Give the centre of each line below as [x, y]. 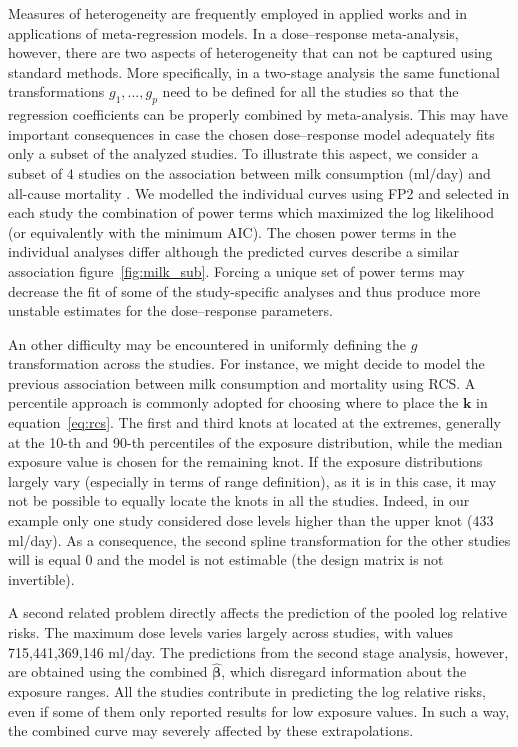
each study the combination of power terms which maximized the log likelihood [251, 212]
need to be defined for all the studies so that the [310, 91]
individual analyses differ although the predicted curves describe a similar [233, 251]
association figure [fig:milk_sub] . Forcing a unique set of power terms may [236, 270]
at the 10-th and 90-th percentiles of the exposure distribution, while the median [255, 441]
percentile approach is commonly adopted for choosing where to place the [233, 402]
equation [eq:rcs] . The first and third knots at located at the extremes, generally [254, 422]
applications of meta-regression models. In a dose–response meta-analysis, [233, 32]
